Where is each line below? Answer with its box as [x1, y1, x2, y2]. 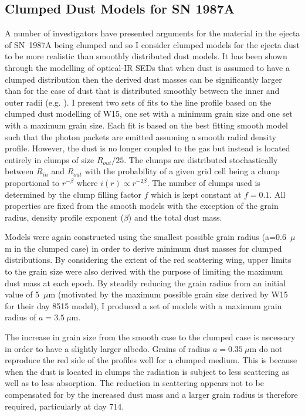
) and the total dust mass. [128, 211, 222, 223]
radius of [5, 311, 36, 323]
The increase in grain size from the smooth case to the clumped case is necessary [5, 331, 296, 343]
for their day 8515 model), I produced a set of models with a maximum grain [5, 299, 282, 312]
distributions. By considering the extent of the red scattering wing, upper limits [5, 253, 292, 266]
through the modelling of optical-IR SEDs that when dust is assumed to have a [5, 61, 290, 73]
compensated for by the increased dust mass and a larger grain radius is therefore [5, 388, 298, 401]
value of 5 [5, 288, 40, 300]
